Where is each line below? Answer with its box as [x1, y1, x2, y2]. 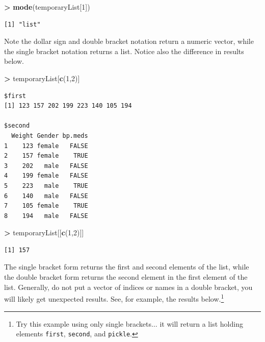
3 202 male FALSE [4, 162, 88, 169]
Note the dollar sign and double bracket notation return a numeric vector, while [4, 36, 254, 46]
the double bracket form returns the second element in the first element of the [4, 272, 248, 282]
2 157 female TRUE [4, 152, 88, 160]
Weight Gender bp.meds [11, 132, 88, 139]
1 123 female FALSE [4, 142, 88, 150]
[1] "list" [4, 20, 41, 28]
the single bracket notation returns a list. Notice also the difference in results [4, 45, 244, 56]
